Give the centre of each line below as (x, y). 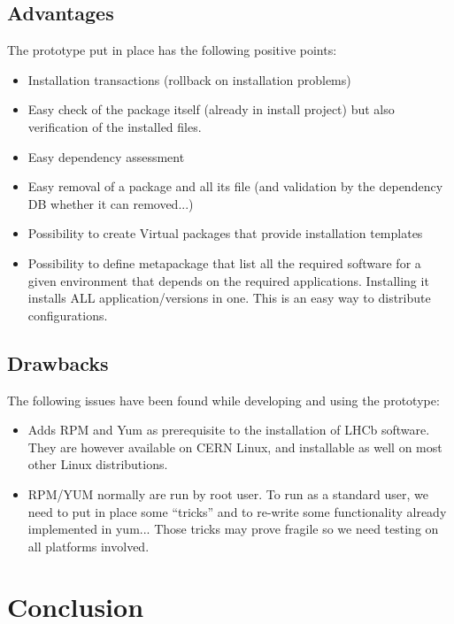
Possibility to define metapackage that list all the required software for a (224, 262)
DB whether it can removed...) (111, 203)
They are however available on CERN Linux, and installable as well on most (235, 447)
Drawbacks (58, 362)
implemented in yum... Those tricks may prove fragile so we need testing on (233, 529)
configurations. (68, 315)
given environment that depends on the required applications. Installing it (228, 280)
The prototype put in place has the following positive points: (172, 50)
